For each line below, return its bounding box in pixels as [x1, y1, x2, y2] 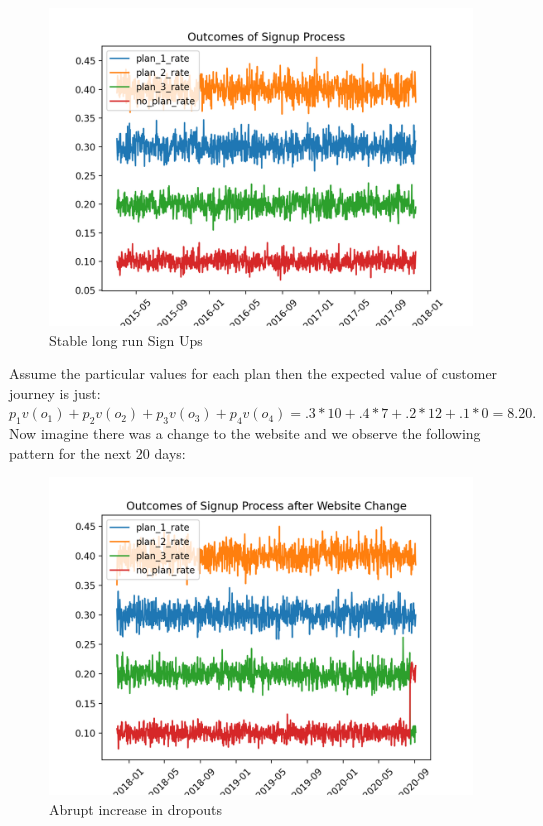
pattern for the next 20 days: [9, 442, 186, 463]
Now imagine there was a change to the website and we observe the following [9, 423, 481, 444]
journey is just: [9, 382, 101, 403]
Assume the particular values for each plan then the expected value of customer [9, 363, 498, 384]
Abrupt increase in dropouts [49, 798, 222, 819]
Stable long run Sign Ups [49, 329, 203, 350]
